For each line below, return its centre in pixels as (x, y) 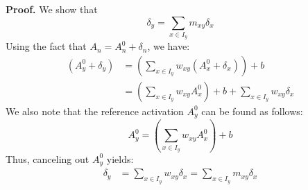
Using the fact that (46, 46)
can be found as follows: (252, 111)
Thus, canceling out (48, 158)
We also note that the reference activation (95, 111)
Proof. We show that (52, 9)
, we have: (169, 46)
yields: (120, 158)
